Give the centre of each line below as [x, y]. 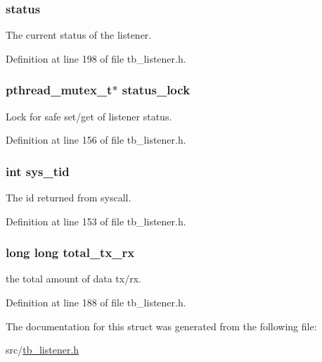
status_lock [156, 90]
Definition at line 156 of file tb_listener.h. [96, 140]
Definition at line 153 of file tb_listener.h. [96, 221]
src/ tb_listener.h [43, 350]
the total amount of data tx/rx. [73, 279]
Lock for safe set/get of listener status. [89, 116]
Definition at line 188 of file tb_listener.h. [96, 302]
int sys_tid [38, 171]
